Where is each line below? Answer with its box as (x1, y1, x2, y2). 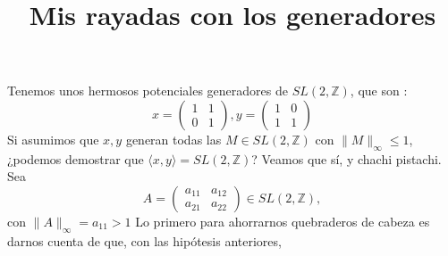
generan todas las (125, 129, 222, 148)
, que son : (350, 81, 408, 100)
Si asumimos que (7, 129, 99, 148)
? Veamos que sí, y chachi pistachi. (251, 149, 442, 168)
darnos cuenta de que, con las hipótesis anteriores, (7, 231, 282, 250)
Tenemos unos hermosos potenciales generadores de (7, 81, 288, 100)
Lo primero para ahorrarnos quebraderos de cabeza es (135, 211, 430, 230)
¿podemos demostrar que (7, 149, 144, 168)
